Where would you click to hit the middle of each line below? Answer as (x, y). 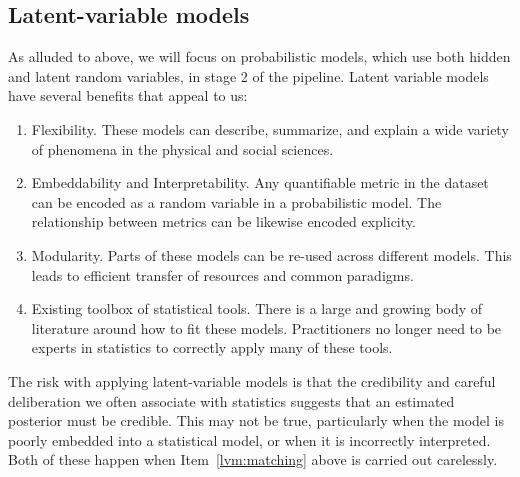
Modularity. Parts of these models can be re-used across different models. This (271, 254)
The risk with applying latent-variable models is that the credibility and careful (252, 380)
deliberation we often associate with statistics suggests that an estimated (231, 400)
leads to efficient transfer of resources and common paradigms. (222, 274)
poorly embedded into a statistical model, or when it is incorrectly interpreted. (249, 439)
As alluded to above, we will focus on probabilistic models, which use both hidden (259, 56)
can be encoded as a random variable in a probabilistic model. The (236, 201)
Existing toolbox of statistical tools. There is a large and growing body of (257, 308)
